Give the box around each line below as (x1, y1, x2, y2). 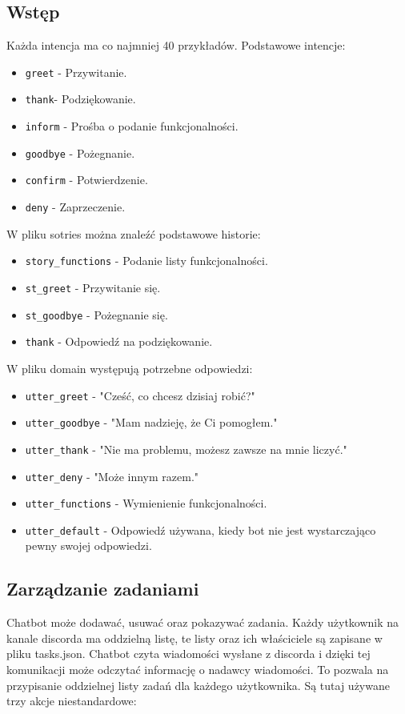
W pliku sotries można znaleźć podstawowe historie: (6, 225, 261, 242)
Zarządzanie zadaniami (6, 576, 199, 601)
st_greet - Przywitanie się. (25, 279, 161, 295)
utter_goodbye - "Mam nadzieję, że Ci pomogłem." (25, 414, 278, 431)
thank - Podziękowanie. (25, 90, 136, 107)
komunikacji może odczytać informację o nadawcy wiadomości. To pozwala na (6, 661, 389, 678)
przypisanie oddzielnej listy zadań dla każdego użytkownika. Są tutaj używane (6, 676, 390, 693)
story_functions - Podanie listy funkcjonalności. (25, 252, 268, 269)
